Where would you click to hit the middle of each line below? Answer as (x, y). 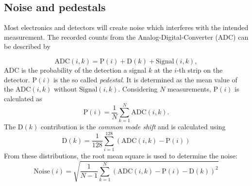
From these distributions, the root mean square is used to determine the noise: (121, 156)
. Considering (138, 89)
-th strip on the (200, 70)
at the (163, 70)
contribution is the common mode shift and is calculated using (133, 127)
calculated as (23, 98)
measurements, (189, 89)
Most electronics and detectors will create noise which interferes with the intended (126, 27)
